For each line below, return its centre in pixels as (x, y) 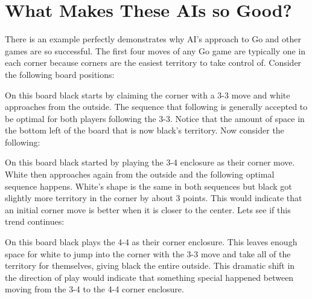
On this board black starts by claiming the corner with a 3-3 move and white (148, 95)
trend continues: (35, 221)
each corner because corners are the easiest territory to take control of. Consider (153, 63)
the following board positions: (60, 74)
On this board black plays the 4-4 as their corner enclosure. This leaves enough (151, 242)
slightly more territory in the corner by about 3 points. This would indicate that (154, 198)
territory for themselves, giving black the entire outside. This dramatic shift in (150, 265)
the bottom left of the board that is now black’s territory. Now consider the (145, 130)
